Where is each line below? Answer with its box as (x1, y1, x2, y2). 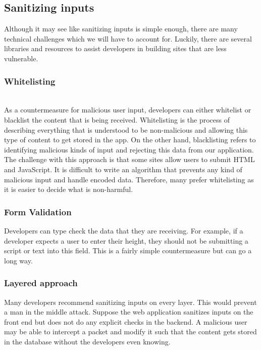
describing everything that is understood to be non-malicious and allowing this (4, 124, 248, 135)
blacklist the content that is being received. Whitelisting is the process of (4, 114, 230, 125)
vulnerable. (4, 53, 38, 63)
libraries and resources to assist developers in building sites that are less (4, 43, 227, 54)
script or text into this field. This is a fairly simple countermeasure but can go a (4, 245, 252, 256)
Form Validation (4, 205, 72, 218)
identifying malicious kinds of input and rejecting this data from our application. (4, 144, 254, 154)
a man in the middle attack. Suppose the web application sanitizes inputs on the (4, 306, 253, 317)
